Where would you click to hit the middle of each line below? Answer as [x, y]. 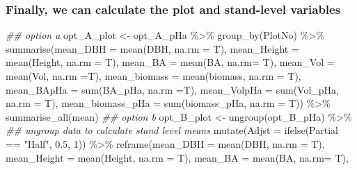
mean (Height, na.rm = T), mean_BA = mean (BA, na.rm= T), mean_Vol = [170, 62]
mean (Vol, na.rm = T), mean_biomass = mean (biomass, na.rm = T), [153, 76]
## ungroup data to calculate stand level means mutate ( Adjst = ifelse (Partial [172, 130]
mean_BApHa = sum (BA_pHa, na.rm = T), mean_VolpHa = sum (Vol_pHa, [172, 89]
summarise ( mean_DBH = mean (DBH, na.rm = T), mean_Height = [152, 48]
